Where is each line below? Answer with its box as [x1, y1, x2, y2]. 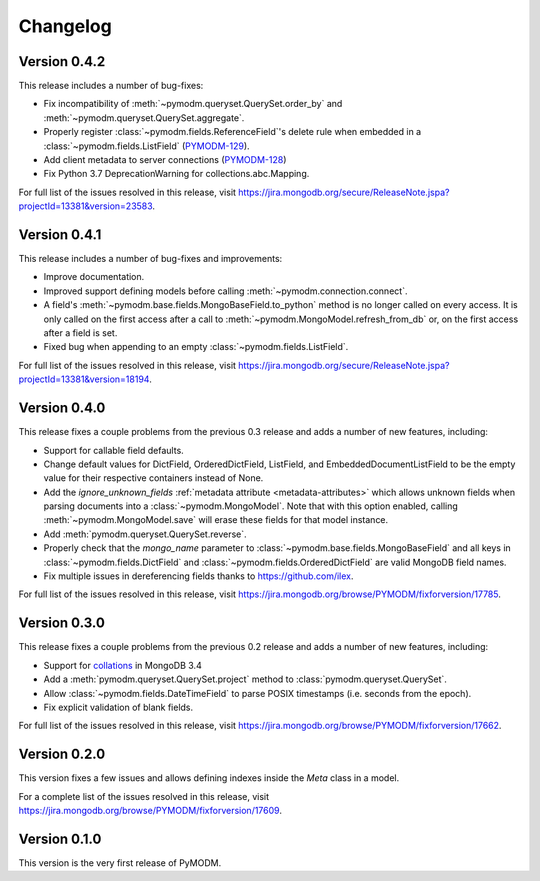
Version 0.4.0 [18, 400, 106, 417]
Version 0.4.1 [18, 226, 102, 243]
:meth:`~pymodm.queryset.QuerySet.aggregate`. [43, 111, 245, 124]
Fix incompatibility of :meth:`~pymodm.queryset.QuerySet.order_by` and [43, 98, 343, 110]
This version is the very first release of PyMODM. [18, 856, 222, 869]
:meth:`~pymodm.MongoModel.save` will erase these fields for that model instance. [43, 514, 389, 526]
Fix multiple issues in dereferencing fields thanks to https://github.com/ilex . [43, 570, 354, 582]
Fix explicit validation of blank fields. [43, 701, 194, 713]
